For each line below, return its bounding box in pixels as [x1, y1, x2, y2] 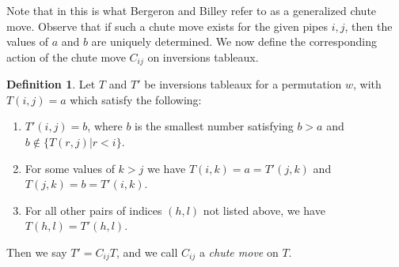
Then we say [6, 243, 67, 260]
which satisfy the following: [70, 91, 202, 107]
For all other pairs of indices [25, 201, 162, 218]
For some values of [25, 160, 115, 176]
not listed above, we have [203, 201, 325, 218]
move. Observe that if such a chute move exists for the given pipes [6, 17, 329, 34]
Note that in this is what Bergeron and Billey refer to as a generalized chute [6, 2, 377, 18]
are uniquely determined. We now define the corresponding [91, 33, 377, 50]
